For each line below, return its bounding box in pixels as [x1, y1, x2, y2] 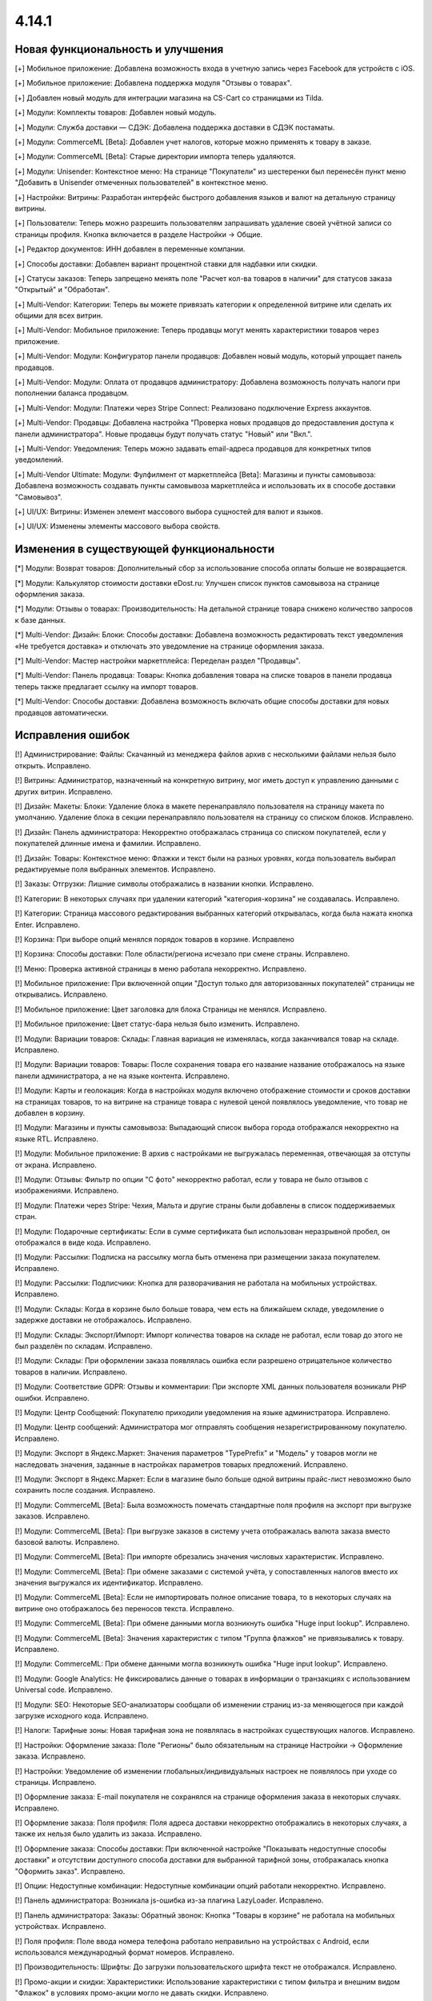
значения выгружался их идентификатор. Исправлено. [14, 1578, 203, 1588]
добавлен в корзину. [14, 1109, 86, 1117]
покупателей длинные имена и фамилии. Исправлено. [14, 839, 202, 848]
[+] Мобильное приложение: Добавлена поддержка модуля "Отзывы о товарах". [14, 78, 292, 88]
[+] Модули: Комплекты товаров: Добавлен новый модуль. [14, 108, 217, 118]
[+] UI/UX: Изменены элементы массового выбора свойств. [14, 521, 221, 531]
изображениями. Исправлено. [14, 1185, 119, 1196]
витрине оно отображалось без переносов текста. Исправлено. [14, 1603, 234, 1613]
